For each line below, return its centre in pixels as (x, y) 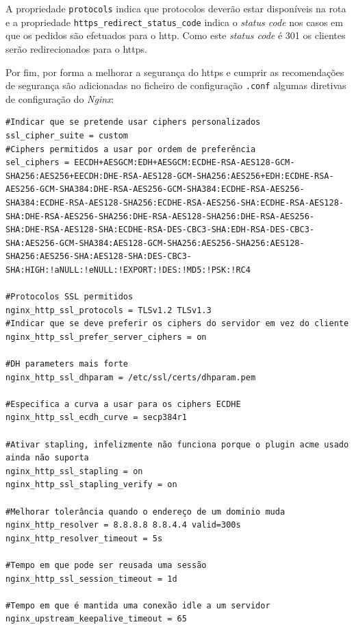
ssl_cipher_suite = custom (67, 135)
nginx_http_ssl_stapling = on (74, 471)
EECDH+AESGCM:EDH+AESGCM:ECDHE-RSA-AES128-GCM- (185, 163)
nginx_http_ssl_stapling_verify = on (91, 485)
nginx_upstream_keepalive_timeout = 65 (96, 619)
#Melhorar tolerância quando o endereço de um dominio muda (146, 511)
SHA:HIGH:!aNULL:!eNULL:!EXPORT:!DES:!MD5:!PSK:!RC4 (128, 270)
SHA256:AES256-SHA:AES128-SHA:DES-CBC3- (99, 257)
